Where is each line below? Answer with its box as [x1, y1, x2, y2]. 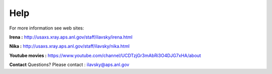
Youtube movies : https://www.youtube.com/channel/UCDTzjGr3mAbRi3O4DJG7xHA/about [9, 52, 201, 58]
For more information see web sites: [9, 25, 84, 31]
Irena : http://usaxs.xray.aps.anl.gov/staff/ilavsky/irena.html [9, 34, 133, 40]
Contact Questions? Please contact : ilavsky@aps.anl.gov [9, 61, 129, 67]
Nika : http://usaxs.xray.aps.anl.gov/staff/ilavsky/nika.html [9, 43, 130, 49]
